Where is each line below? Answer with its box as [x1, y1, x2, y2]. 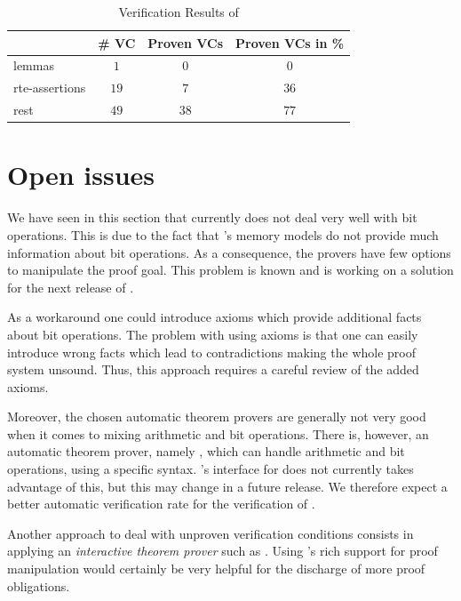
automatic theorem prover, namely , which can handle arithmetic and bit [7, 442, 405, 461]
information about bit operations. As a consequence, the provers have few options [7, 243, 451, 261]
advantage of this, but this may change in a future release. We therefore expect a [7, 477, 448, 495]
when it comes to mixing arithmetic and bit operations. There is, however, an [7, 424, 429, 443]
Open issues [7, 156, 155, 193]
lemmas [13, 56, 54, 75]
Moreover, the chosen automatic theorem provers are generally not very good [7, 407, 426, 426]
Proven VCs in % [235, 33, 345, 52]
